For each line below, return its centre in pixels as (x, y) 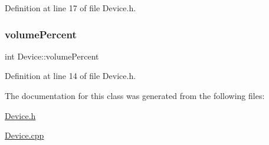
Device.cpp (24, 135)
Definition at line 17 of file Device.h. (70, 8)
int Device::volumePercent (52, 56)
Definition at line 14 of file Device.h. (70, 76)
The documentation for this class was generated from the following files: (135, 95)
